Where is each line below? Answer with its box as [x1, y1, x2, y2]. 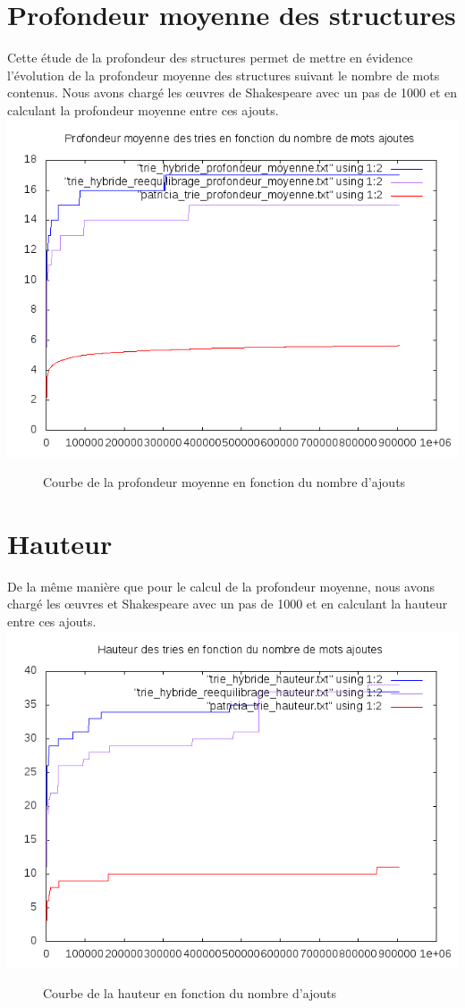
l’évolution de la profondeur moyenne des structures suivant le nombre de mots [7, 65, 440, 84]
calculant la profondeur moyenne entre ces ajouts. [7, 100, 279, 119]
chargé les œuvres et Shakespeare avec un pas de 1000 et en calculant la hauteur [7, 594, 448, 613]
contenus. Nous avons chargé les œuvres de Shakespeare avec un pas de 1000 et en [7, 83, 458, 102]
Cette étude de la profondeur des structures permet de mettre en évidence [7, 48, 413, 67]
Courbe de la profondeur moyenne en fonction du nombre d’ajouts [43, 473, 406, 491]
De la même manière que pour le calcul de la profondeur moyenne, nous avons [7, 576, 435, 595]
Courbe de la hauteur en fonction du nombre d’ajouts [43, 984, 337, 1003]
